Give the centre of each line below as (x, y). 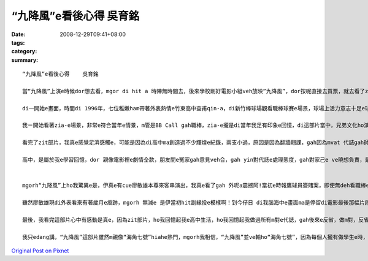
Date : (18, 34)
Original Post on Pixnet (40, 251)
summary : (25, 60)
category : (24, 51)
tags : (18, 42)
